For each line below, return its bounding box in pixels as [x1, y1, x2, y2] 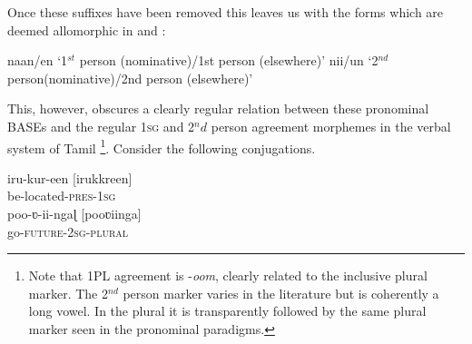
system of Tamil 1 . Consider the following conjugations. [7, 135, 316, 157]
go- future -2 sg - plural [7, 221, 129, 241]
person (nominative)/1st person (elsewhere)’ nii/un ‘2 [79, 51, 379, 70]
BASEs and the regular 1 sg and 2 [7, 116, 195, 135]
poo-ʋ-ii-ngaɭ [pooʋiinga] [7, 204, 142, 222]
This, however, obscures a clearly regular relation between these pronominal [7, 99, 429, 118]
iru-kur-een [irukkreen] [7, 168, 133, 187]
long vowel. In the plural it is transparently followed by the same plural [28, 301, 427, 320]
